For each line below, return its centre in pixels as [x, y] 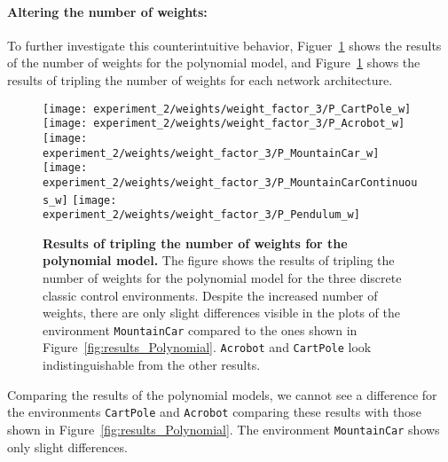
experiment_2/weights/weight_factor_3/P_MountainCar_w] [211, 153]
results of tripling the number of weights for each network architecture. [200, 79]
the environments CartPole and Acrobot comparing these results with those [214, 412]
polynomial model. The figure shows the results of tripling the [219, 260]
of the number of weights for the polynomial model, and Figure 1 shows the [214, 63]
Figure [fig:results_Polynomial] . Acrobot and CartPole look [207, 347]
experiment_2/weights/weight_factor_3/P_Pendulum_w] [201, 215]
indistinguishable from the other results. [152, 365]
